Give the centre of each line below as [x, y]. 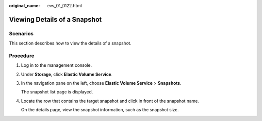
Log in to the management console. [57, 65]
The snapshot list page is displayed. [57, 92]
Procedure [22, 56]
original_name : [25, 6]
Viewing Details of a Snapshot [55, 19]
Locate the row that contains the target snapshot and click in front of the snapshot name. [110, 101]
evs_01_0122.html [65, 6]
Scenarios [21, 33]
